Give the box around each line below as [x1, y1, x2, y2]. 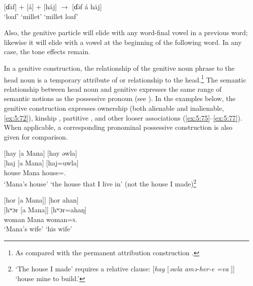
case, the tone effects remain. [4, 46, 90, 57]
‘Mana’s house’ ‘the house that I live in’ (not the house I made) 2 [4, 177, 197, 188]
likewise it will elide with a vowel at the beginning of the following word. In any [4, 37, 242, 47]
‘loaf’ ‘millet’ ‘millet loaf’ [4, 11, 78, 21]
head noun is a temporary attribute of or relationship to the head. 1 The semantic [4, 73, 246, 84]
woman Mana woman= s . [4, 214, 77, 224]
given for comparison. [4, 131, 68, 142]
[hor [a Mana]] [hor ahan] [4, 195, 79, 205]
